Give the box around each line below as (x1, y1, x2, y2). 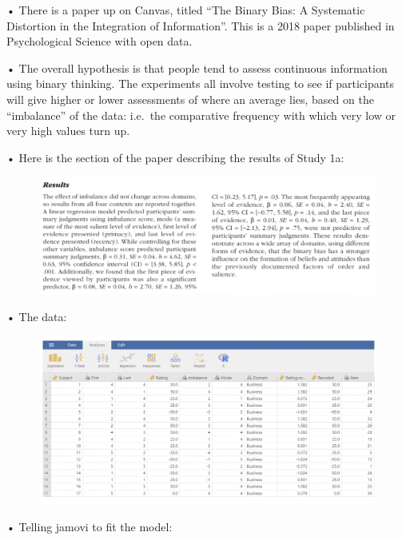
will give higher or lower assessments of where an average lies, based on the (6, 90, 374, 107)
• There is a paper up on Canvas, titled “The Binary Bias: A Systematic (6, 2, 365, 18)
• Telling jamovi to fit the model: (6, 518, 173, 534)
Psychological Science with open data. (6, 33, 193, 50)
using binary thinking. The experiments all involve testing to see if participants (6, 75, 395, 92)
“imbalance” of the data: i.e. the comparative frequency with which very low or (6, 106, 396, 123)
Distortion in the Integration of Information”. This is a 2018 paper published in (6, 17, 395, 34)
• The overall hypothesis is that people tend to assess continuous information (6, 59, 388, 76)
